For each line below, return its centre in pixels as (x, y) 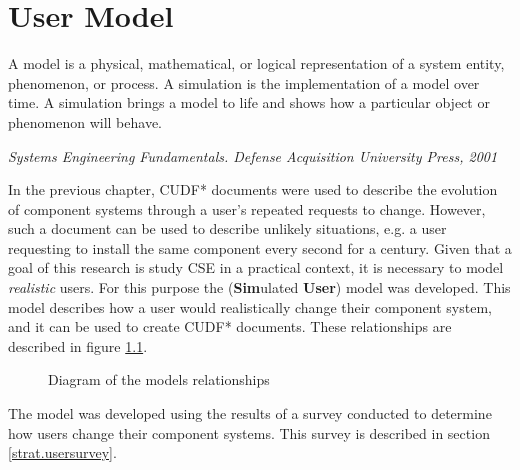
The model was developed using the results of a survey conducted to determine (250, 413)
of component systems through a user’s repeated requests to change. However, (247, 208)
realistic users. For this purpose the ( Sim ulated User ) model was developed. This (259, 287)
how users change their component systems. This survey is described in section (249, 432)
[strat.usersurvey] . (62, 452)
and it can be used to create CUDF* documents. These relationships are (230, 326)
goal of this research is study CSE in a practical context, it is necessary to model (256, 267)
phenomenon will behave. (85, 121)
